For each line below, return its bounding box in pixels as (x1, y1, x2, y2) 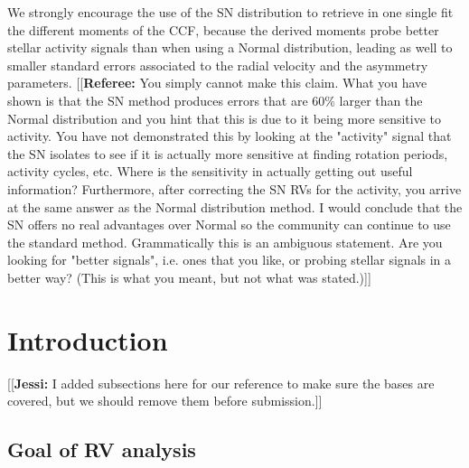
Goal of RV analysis (7, 435, 196, 463)
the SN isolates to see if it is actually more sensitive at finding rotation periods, (7, 144, 448, 163)
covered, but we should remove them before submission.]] (7, 391, 323, 410)
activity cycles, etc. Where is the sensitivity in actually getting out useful (7, 162, 413, 181)
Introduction (7, 321, 168, 358)
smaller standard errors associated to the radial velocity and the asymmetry (7, 55, 428, 74)
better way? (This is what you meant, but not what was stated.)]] (7, 267, 371, 286)
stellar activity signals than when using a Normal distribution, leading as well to (7, 38, 453, 57)
